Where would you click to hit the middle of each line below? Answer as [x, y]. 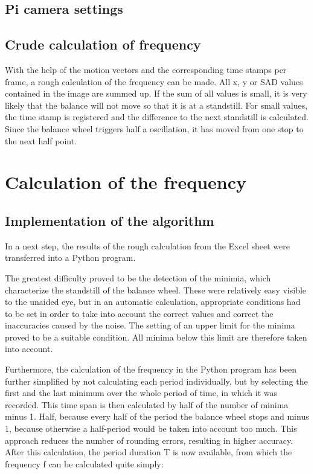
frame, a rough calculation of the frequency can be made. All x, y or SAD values [154, 81]
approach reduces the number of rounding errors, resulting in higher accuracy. [149, 440]
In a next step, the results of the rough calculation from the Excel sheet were [147, 245]
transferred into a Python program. [70, 258]
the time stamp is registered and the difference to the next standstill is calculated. [157, 117]
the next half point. [41, 140]
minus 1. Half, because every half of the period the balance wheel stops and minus [157, 416]
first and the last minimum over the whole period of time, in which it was [141, 393]
